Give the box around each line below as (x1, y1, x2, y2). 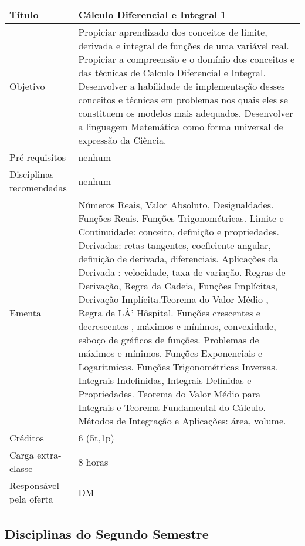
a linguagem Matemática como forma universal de (78, 120, 283, 133)
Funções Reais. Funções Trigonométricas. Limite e (78, 211, 284, 225)
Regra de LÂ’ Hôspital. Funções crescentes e (78, 306, 260, 319)
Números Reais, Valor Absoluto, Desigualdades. (78, 198, 274, 211)
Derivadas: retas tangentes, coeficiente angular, (78, 238, 271, 252)
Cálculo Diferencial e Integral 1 (78, 8, 226, 21)
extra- (37, 448, 62, 461)
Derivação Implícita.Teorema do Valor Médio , (78, 292, 269, 306)
